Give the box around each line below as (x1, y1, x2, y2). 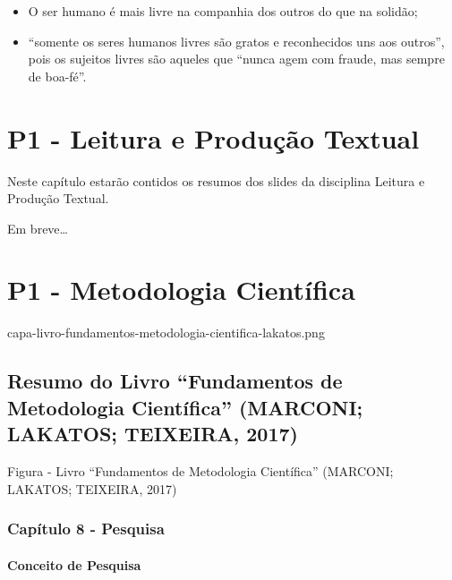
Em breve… (7, 218, 68, 237)
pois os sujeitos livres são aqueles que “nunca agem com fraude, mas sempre (28, 49, 445, 68)
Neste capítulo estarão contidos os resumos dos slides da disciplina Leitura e (7, 171, 425, 190)
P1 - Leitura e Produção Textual (7, 119, 420, 156)
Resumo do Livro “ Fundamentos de (7, 367, 343, 395)
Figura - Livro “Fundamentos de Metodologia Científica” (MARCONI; (7, 461, 394, 480)
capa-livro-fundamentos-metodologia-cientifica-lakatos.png (7, 323, 325, 342)
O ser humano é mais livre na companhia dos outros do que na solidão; (28, 2, 418, 20)
